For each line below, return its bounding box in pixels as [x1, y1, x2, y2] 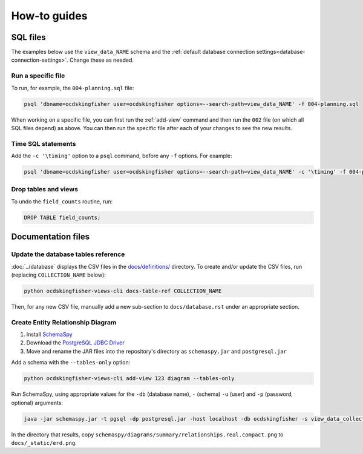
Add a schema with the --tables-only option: [11, 359, 131, 366]
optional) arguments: [11, 399, 64, 406]
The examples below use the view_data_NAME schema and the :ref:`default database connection [11, 48, 255, 56]
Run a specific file [11, 71, 65, 80]
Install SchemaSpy [26, 331, 73, 338]
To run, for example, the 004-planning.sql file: [11, 84, 134, 91]
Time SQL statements [11, 139, 76, 148]
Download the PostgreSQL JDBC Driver [26, 339, 125, 346]
